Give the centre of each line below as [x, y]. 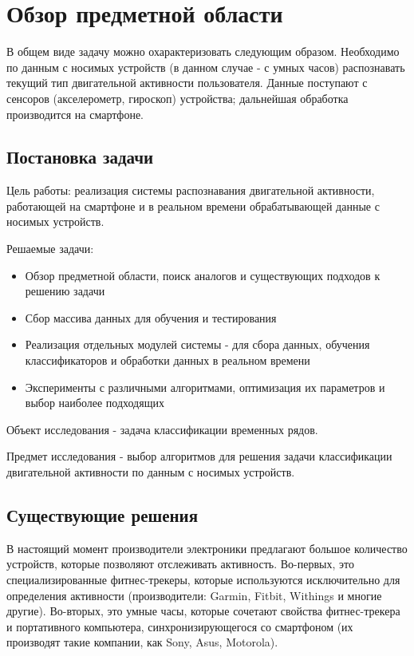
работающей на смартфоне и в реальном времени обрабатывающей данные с [193, 205]
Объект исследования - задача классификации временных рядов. [162, 429]
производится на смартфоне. [75, 114]
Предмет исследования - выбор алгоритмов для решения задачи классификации [199, 456]
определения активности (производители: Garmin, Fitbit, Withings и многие [194, 595]
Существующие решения [103, 515]
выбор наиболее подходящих [95, 403]
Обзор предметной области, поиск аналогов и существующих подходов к [203, 275]
